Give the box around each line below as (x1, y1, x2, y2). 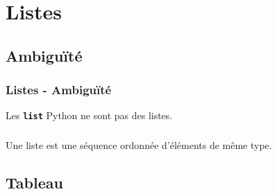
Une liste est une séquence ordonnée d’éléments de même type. (6, 137, 272, 152)
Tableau (6, 171, 63, 193)
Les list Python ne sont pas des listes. (6, 108, 173, 123)
